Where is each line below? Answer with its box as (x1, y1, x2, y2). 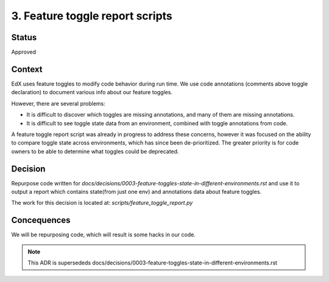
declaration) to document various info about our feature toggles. (11, 89, 173, 96)
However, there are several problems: (11, 100, 106, 107)
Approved (11, 49, 37, 56)
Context (11, 64, 43, 74)
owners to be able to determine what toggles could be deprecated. (11, 148, 179, 155)
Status (11, 32, 37, 43)
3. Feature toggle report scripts (11, 9, 173, 22)
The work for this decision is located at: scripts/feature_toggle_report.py (11, 199, 193, 207)
